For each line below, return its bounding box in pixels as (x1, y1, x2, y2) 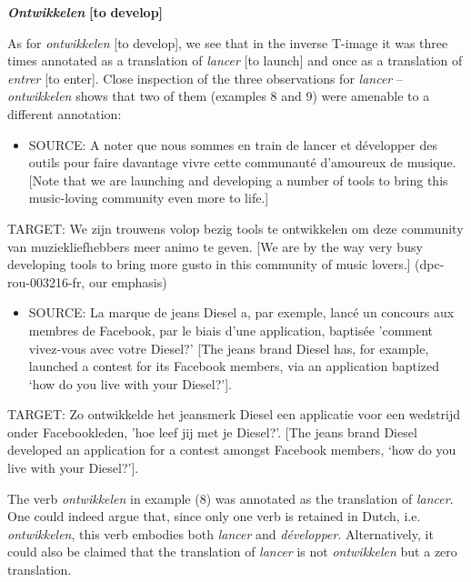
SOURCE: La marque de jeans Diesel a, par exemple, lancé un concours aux (28, 303, 455, 322)
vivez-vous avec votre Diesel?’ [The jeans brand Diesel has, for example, (28, 338, 429, 357)
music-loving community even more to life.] (28, 188, 269, 207)
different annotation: (7, 104, 122, 123)
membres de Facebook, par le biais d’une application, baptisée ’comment (28, 320, 434, 339)
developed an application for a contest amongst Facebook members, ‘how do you (7, 440, 456, 459)
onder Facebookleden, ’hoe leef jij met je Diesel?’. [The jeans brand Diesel (7, 422, 417, 441)
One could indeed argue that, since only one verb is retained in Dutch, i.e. (7, 507, 421, 526)
